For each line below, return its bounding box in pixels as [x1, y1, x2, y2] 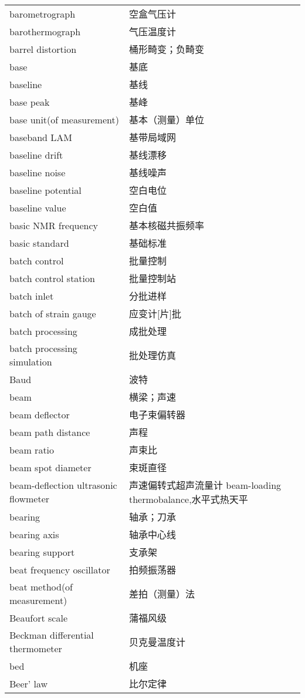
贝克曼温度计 [128, 635, 185, 649]
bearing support [9, 545, 75, 559]
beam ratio [9, 442, 55, 457]
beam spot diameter [9, 460, 91, 474]
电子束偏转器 [128, 408, 185, 421]
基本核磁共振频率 [128, 219, 204, 232]
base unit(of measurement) [9, 112, 119, 126]
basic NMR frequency [9, 218, 99, 232]
